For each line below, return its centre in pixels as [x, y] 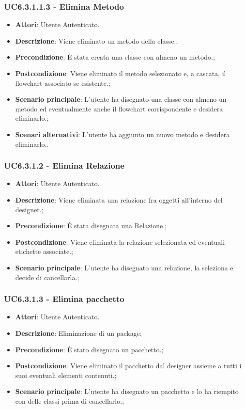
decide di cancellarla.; [47, 277]
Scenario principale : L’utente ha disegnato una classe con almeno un [121, 99]
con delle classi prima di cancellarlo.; [70, 401]
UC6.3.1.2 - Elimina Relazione [64, 165]
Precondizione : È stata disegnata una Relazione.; [91, 226]
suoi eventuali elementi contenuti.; [66, 375]
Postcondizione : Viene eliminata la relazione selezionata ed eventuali [120, 242]
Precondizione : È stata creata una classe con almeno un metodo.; [115, 57]
